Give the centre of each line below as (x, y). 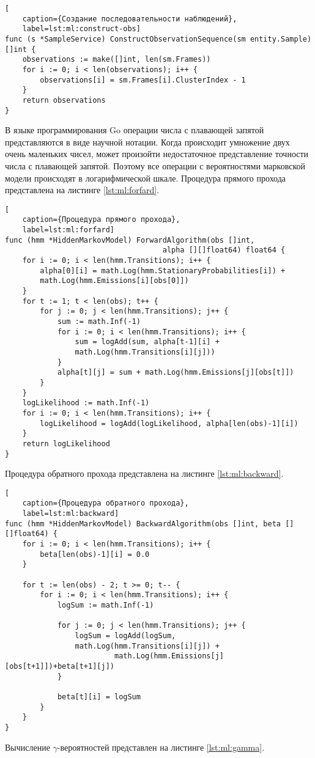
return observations (64, 100)
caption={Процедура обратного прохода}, (106, 503)
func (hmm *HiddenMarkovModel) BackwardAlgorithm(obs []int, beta (143, 524)
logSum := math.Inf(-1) (106, 605)
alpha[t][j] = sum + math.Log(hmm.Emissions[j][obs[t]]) (176, 373)
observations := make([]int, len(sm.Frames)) (117, 60)
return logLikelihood (66, 443)
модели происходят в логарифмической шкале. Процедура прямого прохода (146, 178)
